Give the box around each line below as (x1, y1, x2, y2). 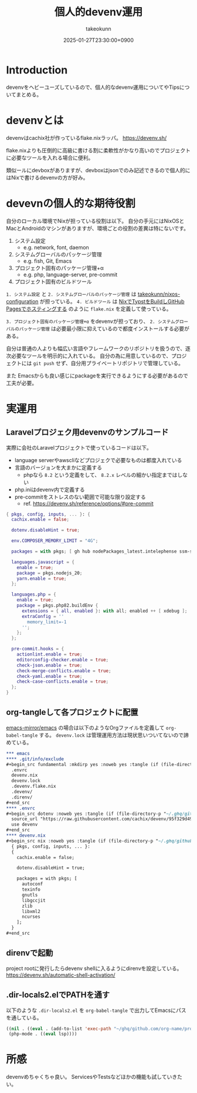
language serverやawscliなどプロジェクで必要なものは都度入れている (14, 456, 182, 463)
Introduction (6, 63, 68, 76)
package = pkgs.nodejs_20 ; (16, 570, 83, 576)
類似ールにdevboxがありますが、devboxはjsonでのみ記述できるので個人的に (6, 166, 191, 173)
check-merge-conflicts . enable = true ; (16, 668, 111, 674)
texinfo (21, 887, 41, 893)
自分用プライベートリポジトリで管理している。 (70, 359, 184, 366)
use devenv (11, 821, 38, 828)
